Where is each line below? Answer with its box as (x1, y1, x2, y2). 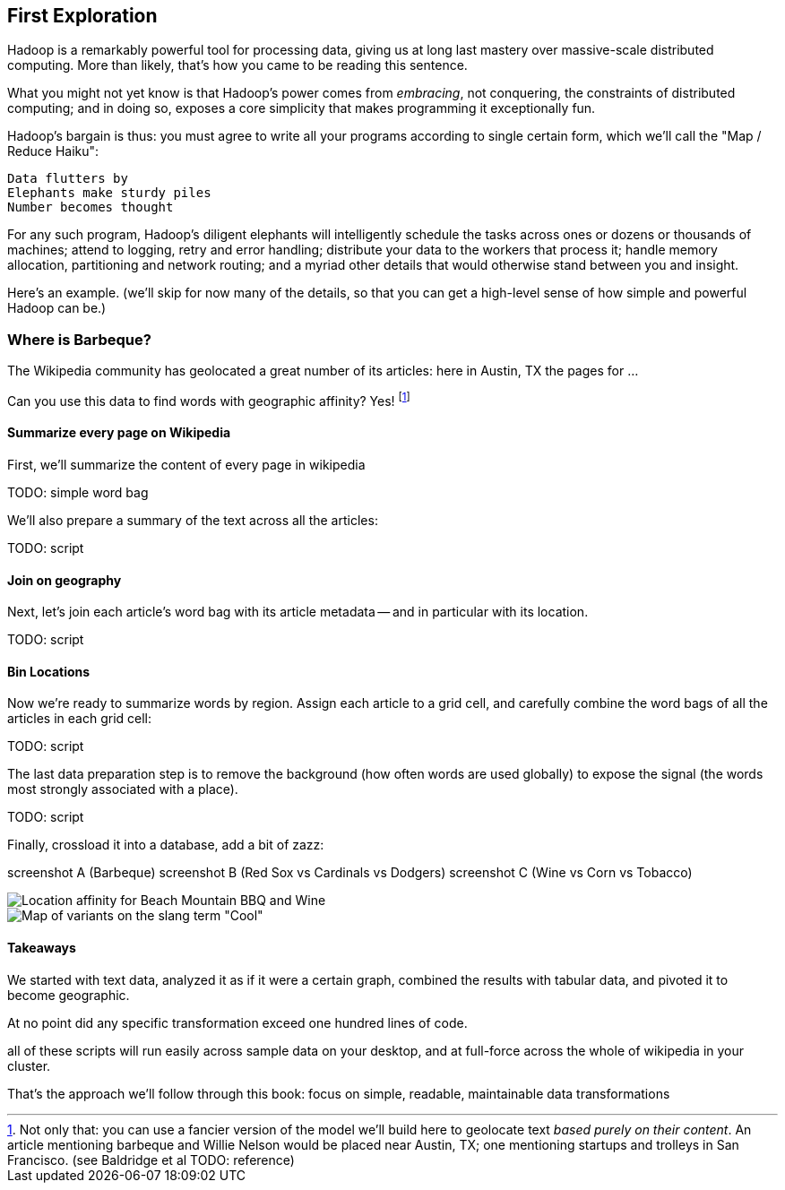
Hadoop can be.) (7, 300, 107, 316)
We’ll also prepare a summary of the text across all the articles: (7, 513, 378, 529)
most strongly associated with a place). (7, 781, 238, 798)
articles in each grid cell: (7, 711, 152, 727)
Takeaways (7, 940, 76, 956)
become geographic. (7, 987, 130, 1003)
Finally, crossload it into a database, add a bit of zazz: (7, 837, 324, 853)
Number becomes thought (7, 200, 174, 215)
